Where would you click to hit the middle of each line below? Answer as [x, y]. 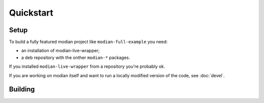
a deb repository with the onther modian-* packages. [76, 57]
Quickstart [31, 13]
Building [22, 90]
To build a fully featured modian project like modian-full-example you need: [88, 42]
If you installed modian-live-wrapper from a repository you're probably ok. [87, 66]
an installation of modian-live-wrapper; [60, 51]
